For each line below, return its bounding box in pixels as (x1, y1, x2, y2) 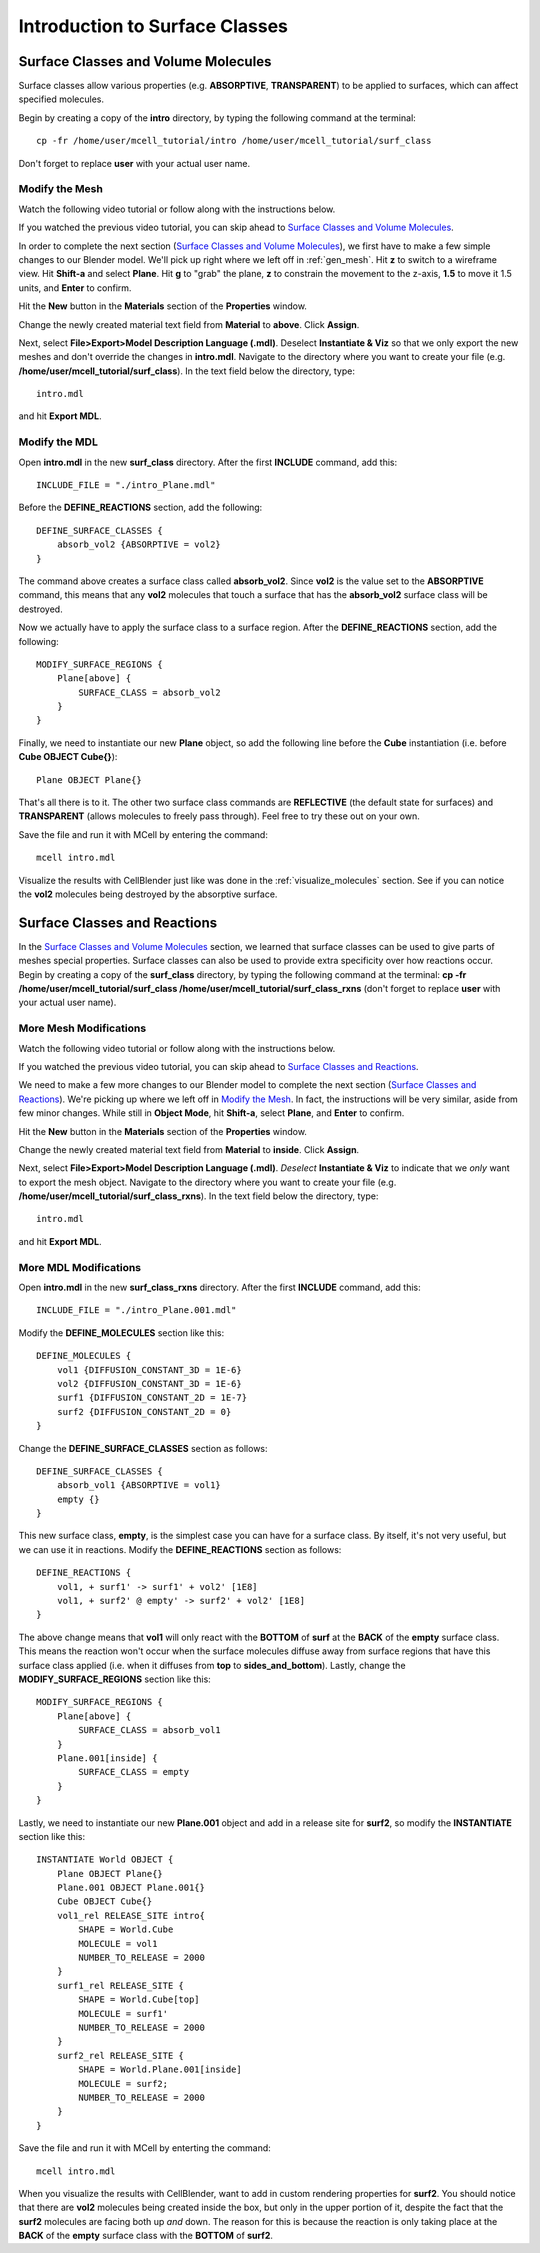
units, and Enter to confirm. (18, 281, 132, 294)
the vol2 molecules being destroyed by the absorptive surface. (18, 888, 278, 900)
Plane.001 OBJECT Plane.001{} (56, 1882, 205, 1894)
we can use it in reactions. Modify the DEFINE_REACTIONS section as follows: (18, 1543, 342, 1555)
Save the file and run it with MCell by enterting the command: (18, 2142, 272, 2154)
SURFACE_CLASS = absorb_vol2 (78, 686, 222, 698)
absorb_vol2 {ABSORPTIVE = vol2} (56, 539, 222, 550)
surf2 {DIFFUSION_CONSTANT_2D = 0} (56, 1406, 232, 1417)
